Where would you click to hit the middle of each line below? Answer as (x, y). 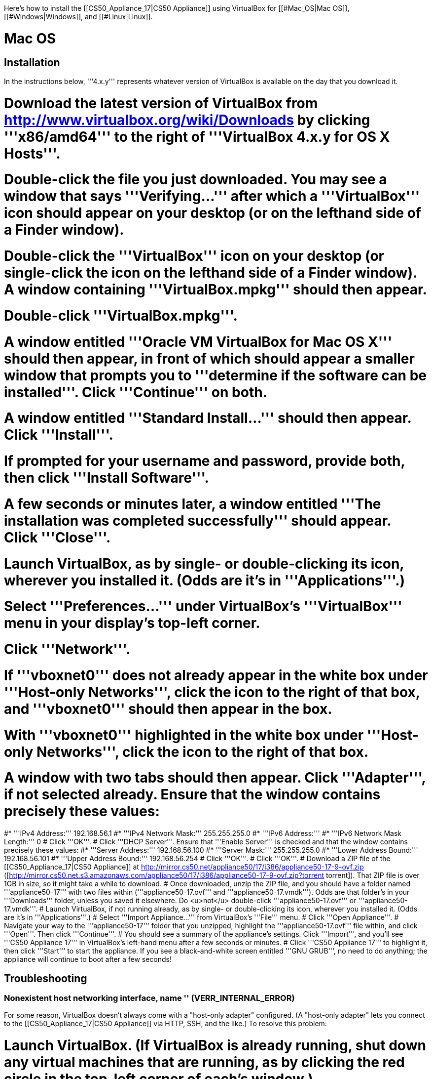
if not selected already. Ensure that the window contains (192, 795)
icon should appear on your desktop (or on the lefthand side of (213, 213)
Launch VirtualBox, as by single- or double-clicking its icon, (204, 563)
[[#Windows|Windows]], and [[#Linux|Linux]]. (78, 17)
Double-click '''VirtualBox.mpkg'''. (121, 315)
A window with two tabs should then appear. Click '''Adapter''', (215, 778)
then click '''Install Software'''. (107, 478)
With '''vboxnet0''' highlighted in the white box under (184, 735)
